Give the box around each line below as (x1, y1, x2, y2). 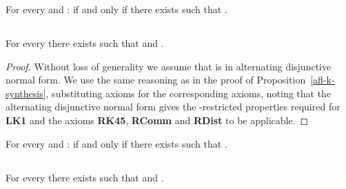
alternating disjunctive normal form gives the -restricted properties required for (6, 99, 340, 114)
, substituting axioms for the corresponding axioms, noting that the (45, 86, 332, 100)
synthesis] (6, 86, 46, 100)
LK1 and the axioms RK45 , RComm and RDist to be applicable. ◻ (6, 112, 309, 127)
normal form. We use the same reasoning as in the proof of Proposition (6, 72, 306, 87)
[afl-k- (310, 72, 335, 87)
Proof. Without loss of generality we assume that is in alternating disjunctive (6, 59, 332, 73)
